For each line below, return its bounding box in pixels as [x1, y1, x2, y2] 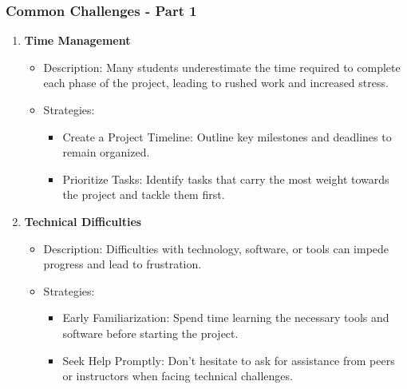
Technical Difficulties [24, 212, 142, 229]
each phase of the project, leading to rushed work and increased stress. [43, 74, 389, 91]
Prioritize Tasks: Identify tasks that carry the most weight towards [62, 170, 389, 187]
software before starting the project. [62, 324, 239, 341]
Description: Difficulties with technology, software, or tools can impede [43, 240, 389, 256]
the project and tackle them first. [62, 186, 225, 203]
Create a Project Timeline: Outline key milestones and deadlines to [62, 128, 392, 145]
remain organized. [62, 144, 150, 161]
